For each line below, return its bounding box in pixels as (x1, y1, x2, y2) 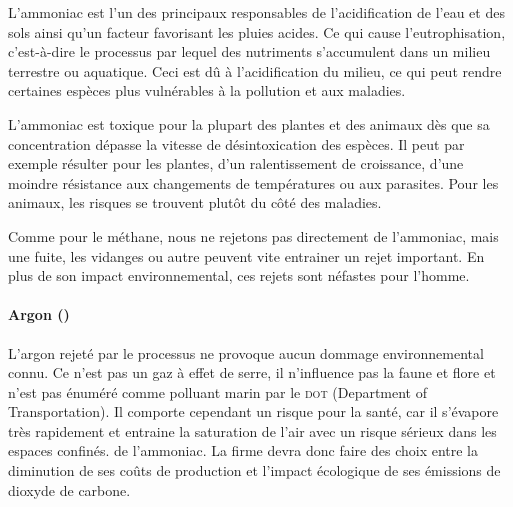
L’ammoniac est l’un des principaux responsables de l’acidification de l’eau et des (8, 2, 505, 22)
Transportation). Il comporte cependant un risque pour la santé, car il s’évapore (8, 401, 499, 422)
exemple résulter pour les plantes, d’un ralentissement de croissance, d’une (8, 153, 464, 174)
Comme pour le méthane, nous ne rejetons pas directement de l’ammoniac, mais (8, 225, 499, 246)
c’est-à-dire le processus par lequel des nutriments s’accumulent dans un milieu (8, 41, 491, 62)
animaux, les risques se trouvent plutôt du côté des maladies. (8, 192, 382, 213)
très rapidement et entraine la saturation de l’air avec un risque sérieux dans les (8, 420, 497, 441)
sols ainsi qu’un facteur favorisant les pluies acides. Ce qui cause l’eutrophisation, (8, 21, 506, 42)
